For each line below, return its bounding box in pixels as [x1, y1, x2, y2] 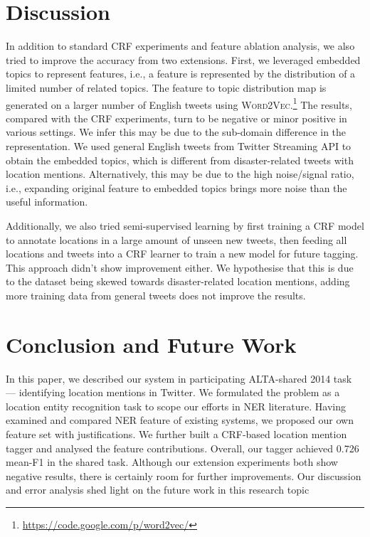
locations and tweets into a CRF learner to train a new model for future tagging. [6, 246, 359, 261]
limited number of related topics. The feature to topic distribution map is [6, 80, 327, 95]
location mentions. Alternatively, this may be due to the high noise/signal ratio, [6, 166, 354, 181]
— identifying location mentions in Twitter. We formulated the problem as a [6, 385, 340, 400]
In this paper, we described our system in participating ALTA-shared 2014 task [6, 371, 352, 386]
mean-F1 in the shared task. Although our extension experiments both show [6, 454, 338, 469]
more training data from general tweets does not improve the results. [6, 287, 306, 302]
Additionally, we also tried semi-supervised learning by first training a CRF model [6, 218, 364, 233]
